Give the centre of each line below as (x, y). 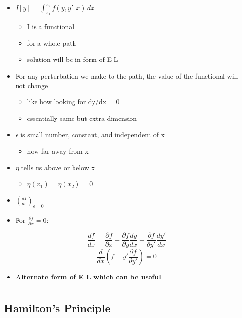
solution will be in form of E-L (73, 59)
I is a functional (51, 27)
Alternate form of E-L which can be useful (88, 277)
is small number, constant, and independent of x (93, 134)
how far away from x (58, 150)
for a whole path (52, 43)
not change (32, 85)
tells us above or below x (58, 167)
